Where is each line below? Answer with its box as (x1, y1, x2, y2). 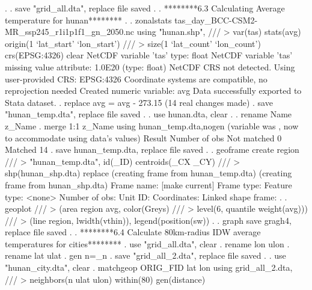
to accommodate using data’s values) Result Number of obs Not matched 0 (5, 131, 282, 144)
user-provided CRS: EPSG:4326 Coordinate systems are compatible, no (5, 72, 268, 85)
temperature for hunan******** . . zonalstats (5, 13, 172, 26)
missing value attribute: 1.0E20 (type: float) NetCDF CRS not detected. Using (5, 60, 295, 73)
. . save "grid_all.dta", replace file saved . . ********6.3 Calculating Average (5, 2, 285, 14)
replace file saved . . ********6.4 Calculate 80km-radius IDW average (5, 226, 261, 238)
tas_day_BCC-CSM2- (174, 13, 258, 26)
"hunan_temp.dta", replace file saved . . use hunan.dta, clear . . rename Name (5, 108, 292, 120)
